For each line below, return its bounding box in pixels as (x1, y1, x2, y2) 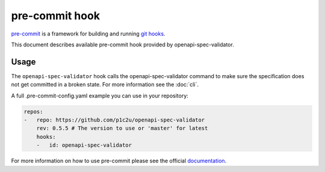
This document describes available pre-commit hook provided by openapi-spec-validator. (11, 41, 234, 48)
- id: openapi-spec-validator (36, 142, 132, 149)
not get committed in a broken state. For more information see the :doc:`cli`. (11, 81, 199, 88)
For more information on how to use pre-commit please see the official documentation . (11, 157, 227, 165)
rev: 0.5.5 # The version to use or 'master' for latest (36, 125, 208, 132)
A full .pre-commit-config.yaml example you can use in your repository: (11, 92, 189, 99)
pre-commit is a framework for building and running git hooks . (11, 30, 166, 37)
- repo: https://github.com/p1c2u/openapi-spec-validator (23, 117, 205, 123)
